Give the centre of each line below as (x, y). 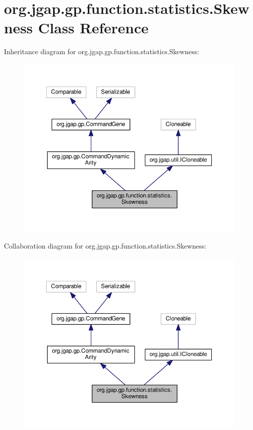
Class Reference (93, 28)
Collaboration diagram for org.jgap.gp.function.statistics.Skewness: (105, 245)
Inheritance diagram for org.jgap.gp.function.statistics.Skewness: (102, 51)
